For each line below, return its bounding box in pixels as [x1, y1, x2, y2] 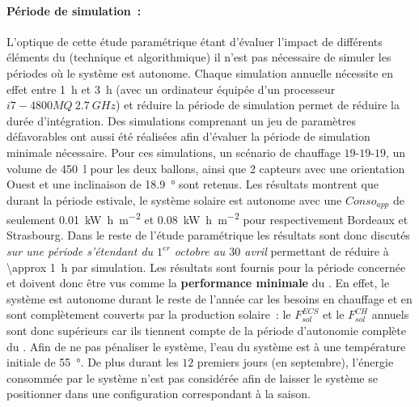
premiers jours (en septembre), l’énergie [197, 354, 394, 371]
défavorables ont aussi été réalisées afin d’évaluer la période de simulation [6, 128, 370, 145]
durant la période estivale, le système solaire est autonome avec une [6, 191, 342, 208]
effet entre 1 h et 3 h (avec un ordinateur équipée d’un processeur [6, 80, 336, 97]
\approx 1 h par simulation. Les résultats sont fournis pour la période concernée [6, 258, 406, 275]
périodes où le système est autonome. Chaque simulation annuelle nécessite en [6, 64, 394, 81]
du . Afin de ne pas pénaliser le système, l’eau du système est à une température [6, 337, 406, 354]
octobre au [174, 243, 226, 260]
